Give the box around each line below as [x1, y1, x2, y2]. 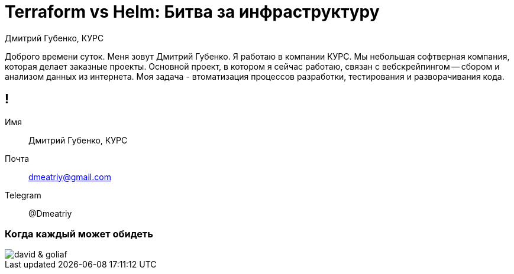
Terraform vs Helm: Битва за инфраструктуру [5, 2, 380, 22]
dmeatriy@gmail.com [28, 171, 111, 182]
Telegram [5, 190, 41, 200]
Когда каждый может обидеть [5, 227, 153, 240]
